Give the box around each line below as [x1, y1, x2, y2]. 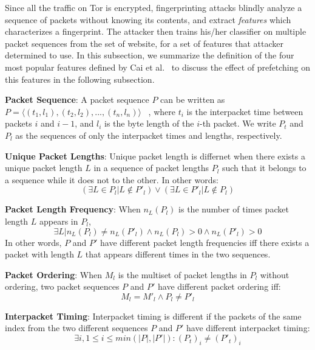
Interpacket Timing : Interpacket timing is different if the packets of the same [5, 309, 302, 322]
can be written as [160, 93, 225, 106]
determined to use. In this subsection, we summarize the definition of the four [5, 49, 294, 61]
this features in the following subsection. [5, 72, 155, 85]
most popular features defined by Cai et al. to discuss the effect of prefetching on [5, 60, 310, 73]
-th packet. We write [199, 117, 276, 130]
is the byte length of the [104, 117, 194, 130]
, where [148, 105, 175, 117]
